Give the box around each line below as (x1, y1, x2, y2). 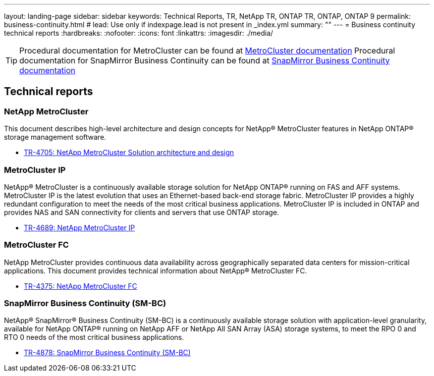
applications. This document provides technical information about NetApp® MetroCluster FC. (4, 266, 307, 275)
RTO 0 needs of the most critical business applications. (4, 333, 184, 342)
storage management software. (4, 133, 107, 142)
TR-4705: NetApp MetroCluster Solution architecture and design (24, 148, 234, 157)
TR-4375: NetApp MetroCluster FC (24, 281, 137, 290)
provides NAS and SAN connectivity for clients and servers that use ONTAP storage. (4, 208, 279, 216)
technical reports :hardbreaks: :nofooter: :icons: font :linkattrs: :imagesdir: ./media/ (4, 29, 273, 37)
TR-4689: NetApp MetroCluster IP (24, 223, 135, 232)
